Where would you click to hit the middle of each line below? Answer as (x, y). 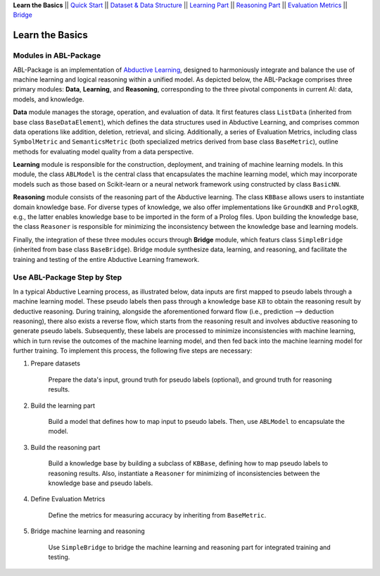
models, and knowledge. (49, 99)
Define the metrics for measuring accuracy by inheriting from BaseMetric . (157, 515)
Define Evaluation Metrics (68, 499)
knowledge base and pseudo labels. (101, 483)
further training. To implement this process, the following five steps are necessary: (133, 351)
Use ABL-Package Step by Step (68, 277)
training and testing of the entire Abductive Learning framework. (106, 259)
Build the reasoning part (65, 447)
